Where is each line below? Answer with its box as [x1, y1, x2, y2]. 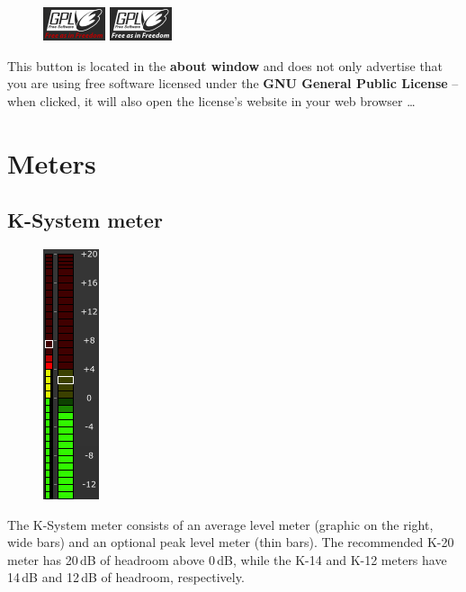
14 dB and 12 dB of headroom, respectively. [7, 568, 245, 587]
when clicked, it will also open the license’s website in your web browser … [7, 91, 416, 110]
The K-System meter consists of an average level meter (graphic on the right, [7, 515, 434, 534]
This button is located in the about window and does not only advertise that [7, 56, 444, 75]
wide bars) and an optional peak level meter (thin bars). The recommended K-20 [7, 533, 454, 552]
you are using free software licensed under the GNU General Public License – [7, 74, 459, 93]
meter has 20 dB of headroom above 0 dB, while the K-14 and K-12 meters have [7, 550, 447, 569]
